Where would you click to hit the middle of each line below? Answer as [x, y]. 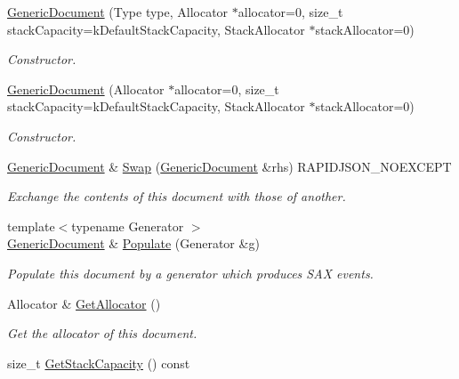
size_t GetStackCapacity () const [99, 363]
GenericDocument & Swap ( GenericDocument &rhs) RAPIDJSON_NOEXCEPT [229, 166]
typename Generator [128, 226]
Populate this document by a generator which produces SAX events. [190, 273]
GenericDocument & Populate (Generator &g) [133, 243]
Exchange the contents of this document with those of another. [177, 196]
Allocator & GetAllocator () [84, 303]
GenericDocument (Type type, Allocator [118, 12]
